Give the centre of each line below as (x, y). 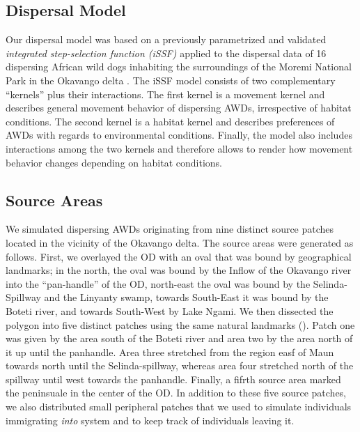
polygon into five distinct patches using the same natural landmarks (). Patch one (180, 324)
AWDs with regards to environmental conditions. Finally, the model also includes (179, 135)
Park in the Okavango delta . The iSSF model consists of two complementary (171, 80)
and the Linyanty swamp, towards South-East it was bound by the (186, 297)
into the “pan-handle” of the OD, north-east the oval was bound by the (158, 283)
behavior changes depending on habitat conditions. (114, 162)
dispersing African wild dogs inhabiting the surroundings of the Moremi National (179, 67)
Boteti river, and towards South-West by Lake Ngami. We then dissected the (170, 310)
